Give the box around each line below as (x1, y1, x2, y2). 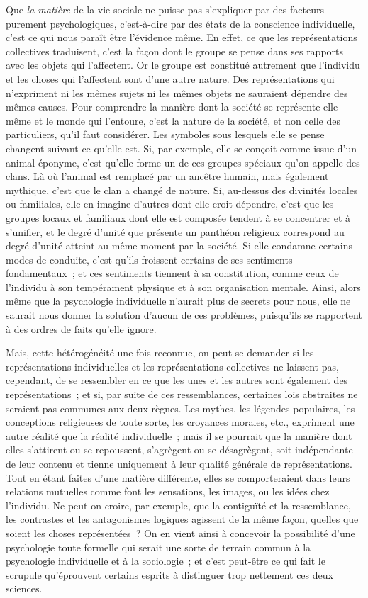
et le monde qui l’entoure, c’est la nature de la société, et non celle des (34, 113, 340, 128)
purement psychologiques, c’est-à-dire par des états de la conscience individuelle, (6, 16, 355, 30)
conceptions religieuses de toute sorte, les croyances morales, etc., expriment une (6, 414, 355, 429)
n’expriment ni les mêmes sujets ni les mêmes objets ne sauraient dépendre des (6, 85, 348, 100)
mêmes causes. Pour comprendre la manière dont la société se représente (6, 99, 320, 114)
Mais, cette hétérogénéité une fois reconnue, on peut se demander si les (6, 345, 314, 360)
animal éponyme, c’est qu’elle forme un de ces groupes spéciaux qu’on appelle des (6, 154, 360, 169)
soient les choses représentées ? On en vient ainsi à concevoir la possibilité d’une (6, 525, 355, 540)
